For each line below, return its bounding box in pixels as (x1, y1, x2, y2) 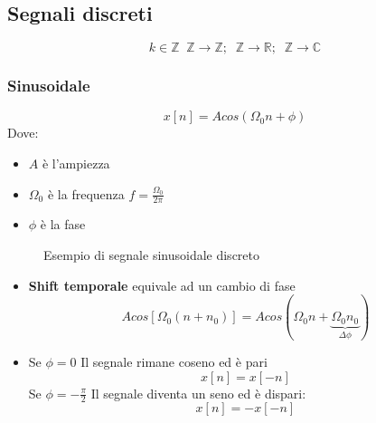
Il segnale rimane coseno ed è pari (80, 352, 268, 371)
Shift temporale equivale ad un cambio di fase (28, 275, 296, 294)
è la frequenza (47, 184, 125, 203)
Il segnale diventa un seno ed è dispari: (90, 383, 306, 402)
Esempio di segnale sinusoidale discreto (43, 245, 259, 264)
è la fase (40, 215, 86, 234)
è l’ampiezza (42, 154, 110, 173)
